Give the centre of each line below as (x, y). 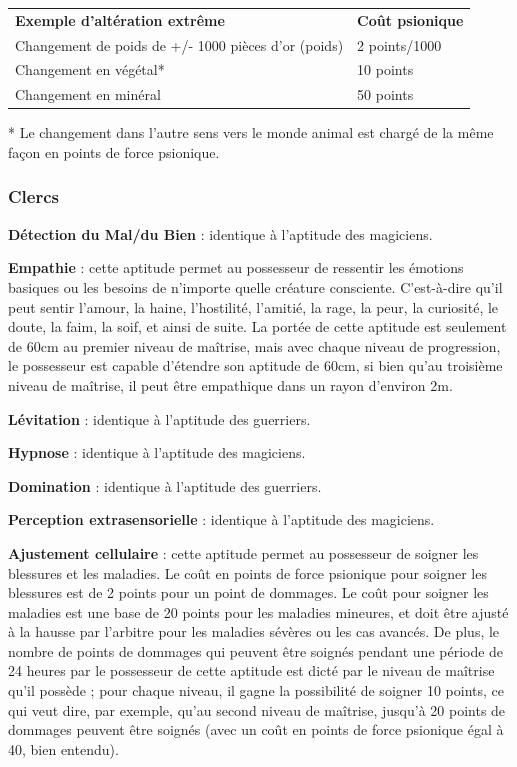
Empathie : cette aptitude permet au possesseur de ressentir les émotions (236, 267)
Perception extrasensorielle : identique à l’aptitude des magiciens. (221, 519)
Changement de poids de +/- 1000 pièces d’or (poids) (179, 44)
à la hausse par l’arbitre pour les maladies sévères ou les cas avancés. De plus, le (254, 631)
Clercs (33, 196)
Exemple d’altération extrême (120, 19)
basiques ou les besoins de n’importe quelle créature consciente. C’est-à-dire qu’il (255, 286)
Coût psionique (410, 19)
